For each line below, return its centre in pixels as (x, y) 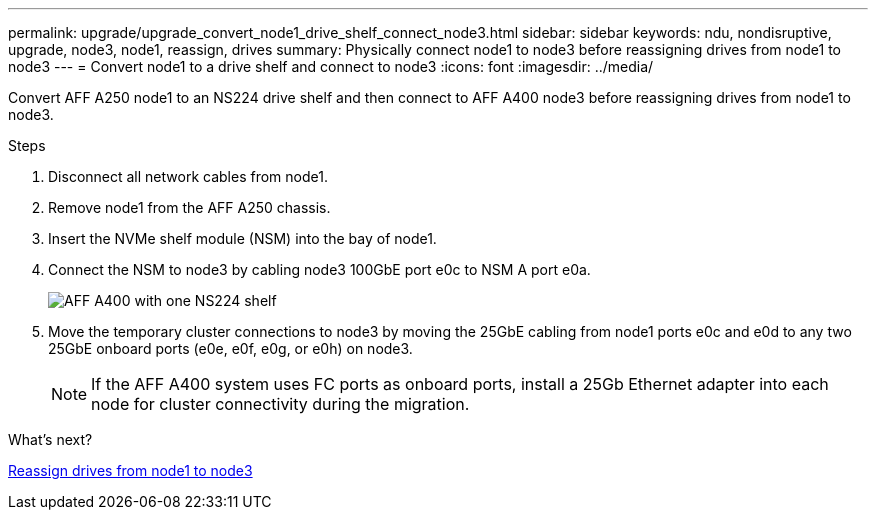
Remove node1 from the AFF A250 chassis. (189, 207)
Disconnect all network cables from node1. (188, 176)
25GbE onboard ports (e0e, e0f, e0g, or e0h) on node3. (230, 348)
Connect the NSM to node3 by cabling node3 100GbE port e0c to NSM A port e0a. (319, 269)
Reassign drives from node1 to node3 (130, 470)
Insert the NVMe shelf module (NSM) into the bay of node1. (242, 238)
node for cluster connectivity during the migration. (280, 404)
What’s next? (50, 439)
